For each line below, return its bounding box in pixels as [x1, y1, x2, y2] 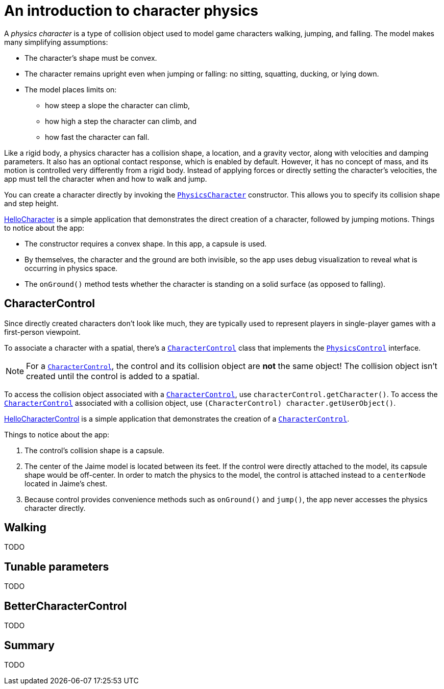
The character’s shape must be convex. [24, 53, 157, 62]
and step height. [4, 199, 59, 208]
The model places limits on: [24, 85, 117, 94]
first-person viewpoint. [4, 327, 81, 336]
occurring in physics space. [24, 263, 118, 273]
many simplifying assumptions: [4, 37, 108, 46]
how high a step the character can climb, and [45, 116, 197, 126]
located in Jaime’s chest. [24, 479, 108, 488]
